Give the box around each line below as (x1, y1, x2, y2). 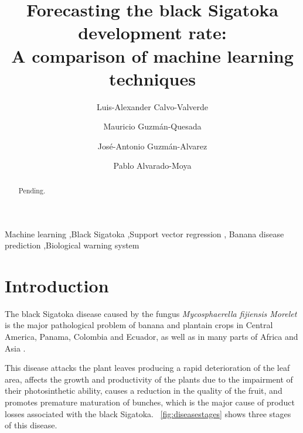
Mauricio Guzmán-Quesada (103, 120, 202, 132)
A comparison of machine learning (11, 43, 294, 67)
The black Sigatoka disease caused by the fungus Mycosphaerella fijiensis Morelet (5, 307, 297, 319)
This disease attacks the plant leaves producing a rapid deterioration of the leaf (5, 362, 290, 374)
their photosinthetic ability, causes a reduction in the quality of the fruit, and (5, 384, 282, 397)
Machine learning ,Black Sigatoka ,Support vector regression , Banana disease (5, 227, 284, 240)
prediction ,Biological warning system (5, 239, 139, 251)
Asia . (5, 342, 26, 354)
